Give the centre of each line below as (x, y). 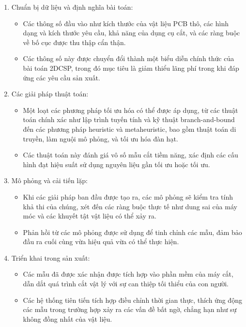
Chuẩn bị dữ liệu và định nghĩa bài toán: (72, 7)
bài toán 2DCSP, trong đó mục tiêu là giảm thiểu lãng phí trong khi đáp (131, 68)
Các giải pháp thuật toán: (50, 94)
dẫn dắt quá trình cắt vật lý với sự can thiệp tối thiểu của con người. (126, 284)
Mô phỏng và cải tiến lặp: (49, 180)
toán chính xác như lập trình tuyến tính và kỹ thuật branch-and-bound (129, 119)
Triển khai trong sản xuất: (51, 257)
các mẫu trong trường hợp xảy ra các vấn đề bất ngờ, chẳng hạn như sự (130, 309)
